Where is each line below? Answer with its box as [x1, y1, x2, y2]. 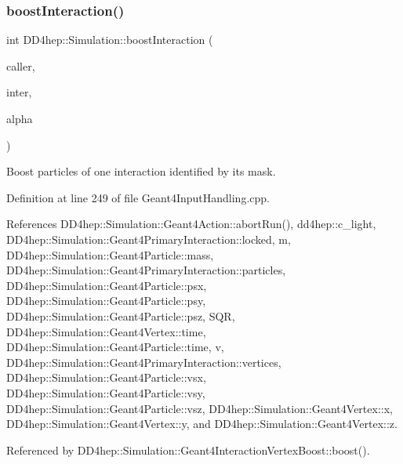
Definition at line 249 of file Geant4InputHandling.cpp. [6, 189, 270, 205]
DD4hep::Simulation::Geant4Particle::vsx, [6, 369, 206, 386]
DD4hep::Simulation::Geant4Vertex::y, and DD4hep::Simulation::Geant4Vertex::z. [6, 415, 398, 432]
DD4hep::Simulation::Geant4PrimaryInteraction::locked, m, [6, 230, 291, 247]
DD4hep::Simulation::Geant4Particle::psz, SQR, [6, 307, 235, 324]
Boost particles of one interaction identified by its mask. [6, 163, 276, 179]
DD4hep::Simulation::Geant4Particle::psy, [6, 292, 206, 309]
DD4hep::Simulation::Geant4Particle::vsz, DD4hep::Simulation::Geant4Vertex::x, [6, 400, 393, 416]
